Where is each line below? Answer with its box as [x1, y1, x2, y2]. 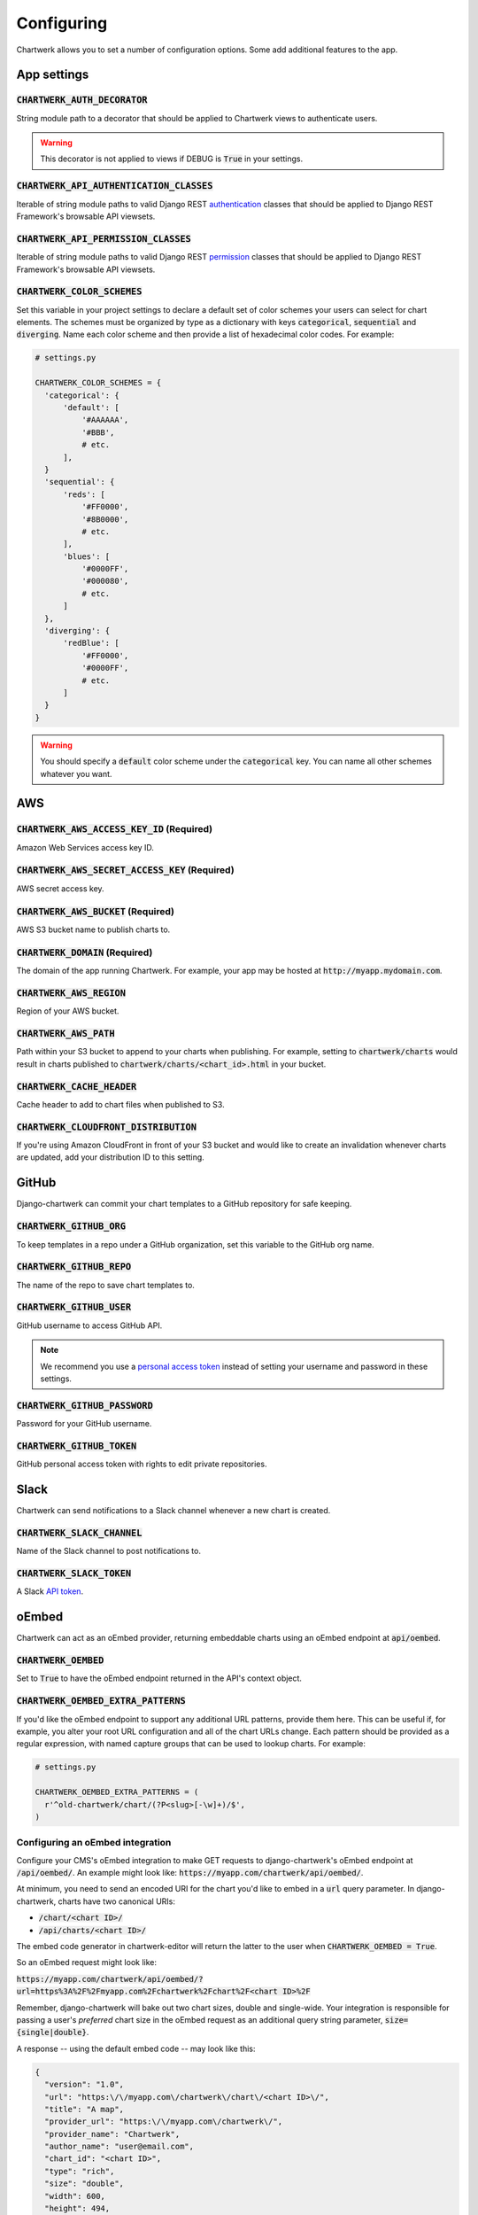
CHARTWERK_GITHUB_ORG [16, 1221, 126, 1232]
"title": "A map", [44, 2104, 124, 2114]
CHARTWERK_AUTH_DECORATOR [16, 94, 148, 106]
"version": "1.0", [44, 2079, 124, 2090]
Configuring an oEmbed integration [16, 1837, 172, 1849]
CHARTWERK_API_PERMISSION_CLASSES [16, 233, 192, 245]
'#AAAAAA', [81, 415, 129, 425]
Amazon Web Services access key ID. [16, 842, 155, 852]
